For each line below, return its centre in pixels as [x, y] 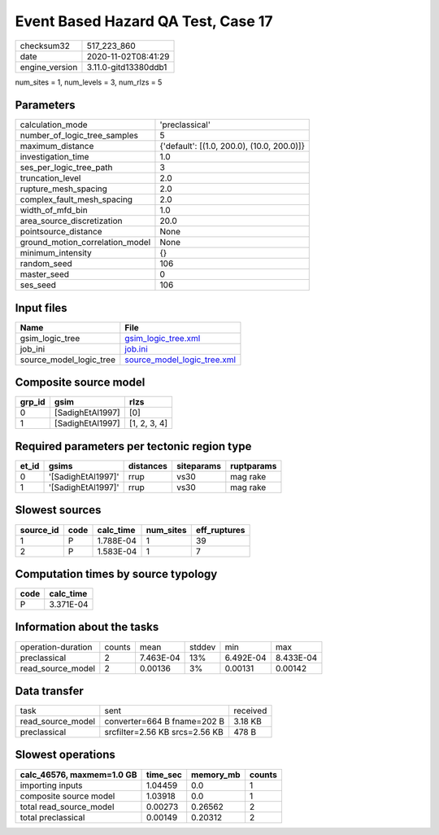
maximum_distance [57, 146]
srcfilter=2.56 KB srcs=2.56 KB [164, 732]
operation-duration [56, 647]
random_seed [46, 264]
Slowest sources [58, 510]
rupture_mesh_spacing [63, 189]
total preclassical [52, 817]
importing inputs [51, 785]
